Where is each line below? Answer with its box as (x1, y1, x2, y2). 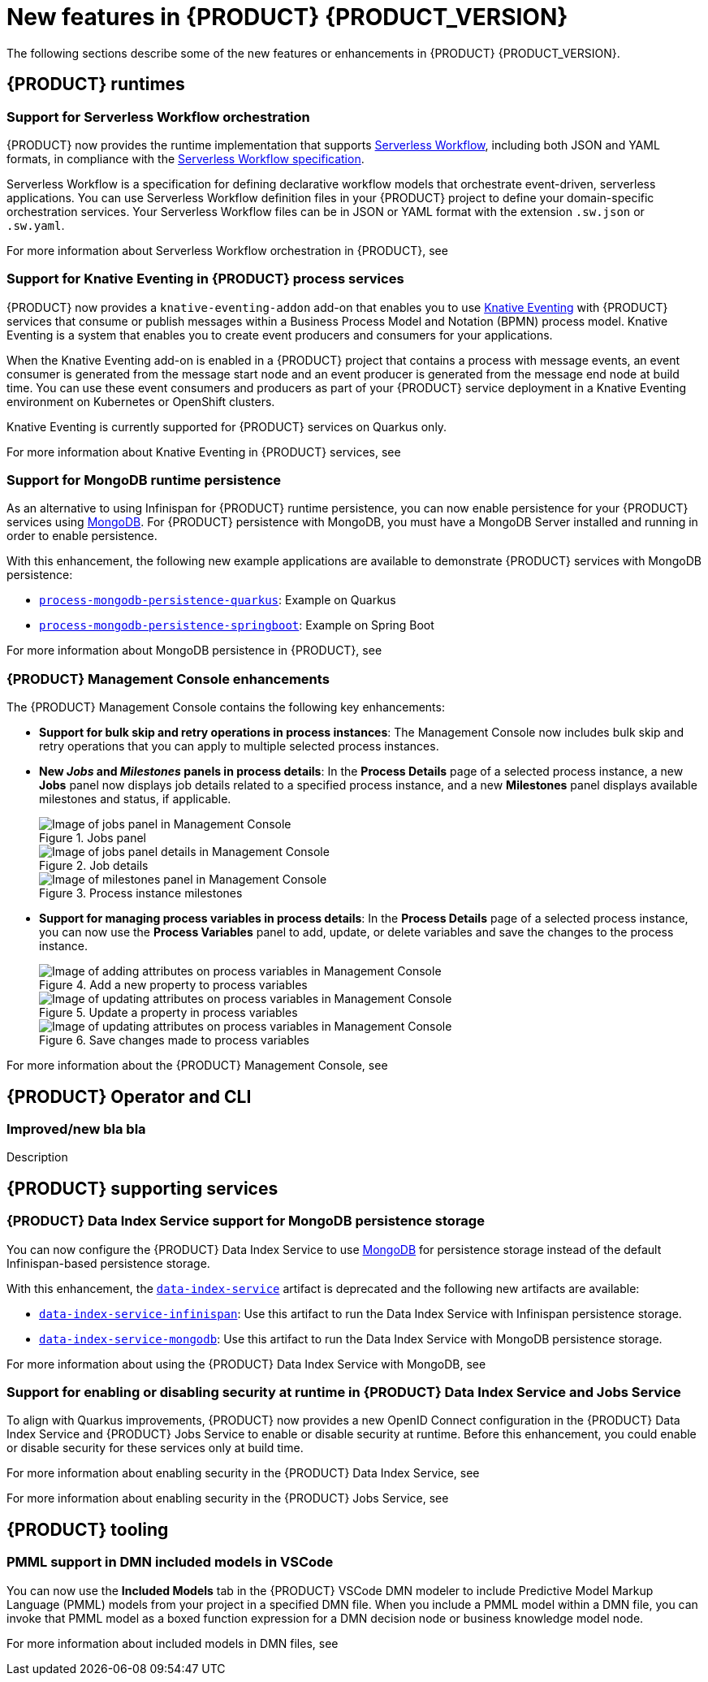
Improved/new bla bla (6, 1121, 146, 1138)
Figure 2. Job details (39, 858, 149, 873)
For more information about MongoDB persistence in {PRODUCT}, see (6, 643, 382, 658)
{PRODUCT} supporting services (6, 1178, 278, 1199)
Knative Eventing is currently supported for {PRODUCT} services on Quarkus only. (6, 419, 447, 434)
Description (6, 1150, 68, 1165)
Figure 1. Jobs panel (39, 831, 147, 845)
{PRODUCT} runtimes (6, 74, 185, 95)
